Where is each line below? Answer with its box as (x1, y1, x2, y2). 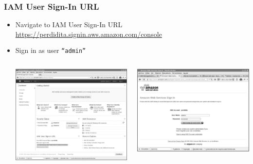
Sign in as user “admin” (15, 45, 86, 55)
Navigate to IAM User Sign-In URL (15, 19, 123, 30)
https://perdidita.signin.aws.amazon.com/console (15, 29, 162, 39)
